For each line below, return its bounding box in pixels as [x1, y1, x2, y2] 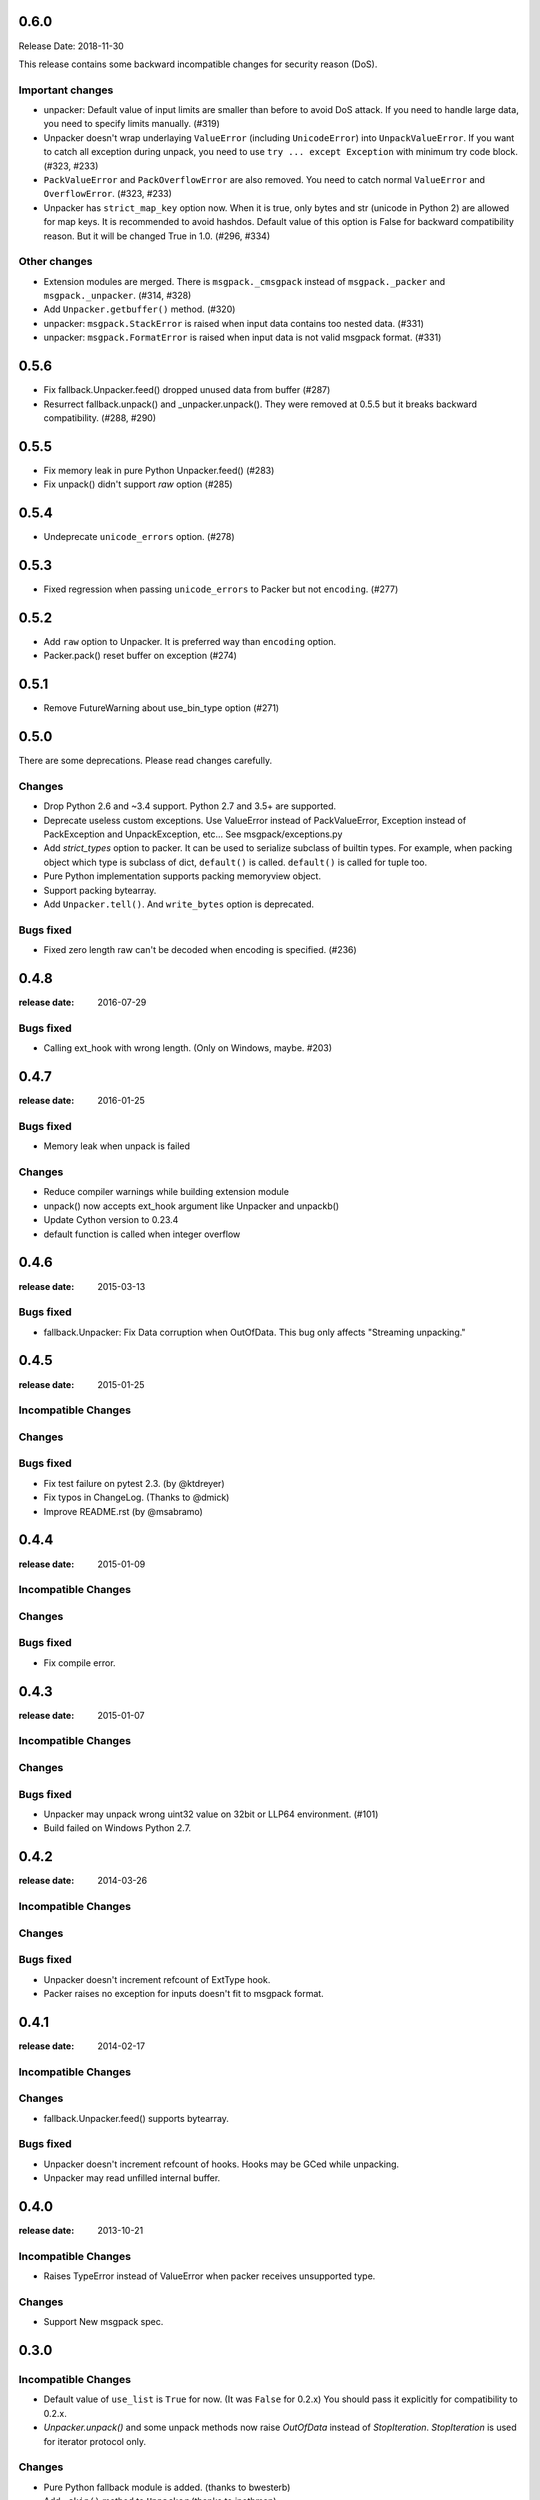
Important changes [18, 83, 114, 97]
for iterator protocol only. [43, 2435, 147, 2447]
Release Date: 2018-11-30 [18, 40, 124, 52]
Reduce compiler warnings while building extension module [43, 1186, 290, 1198]
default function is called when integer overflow [43, 1228, 241, 1240]
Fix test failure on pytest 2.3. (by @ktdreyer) [43, 1477, 225, 1489]
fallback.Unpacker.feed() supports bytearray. [43, 2112, 230, 2124]
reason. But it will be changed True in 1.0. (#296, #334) [43, 230, 270, 242]
